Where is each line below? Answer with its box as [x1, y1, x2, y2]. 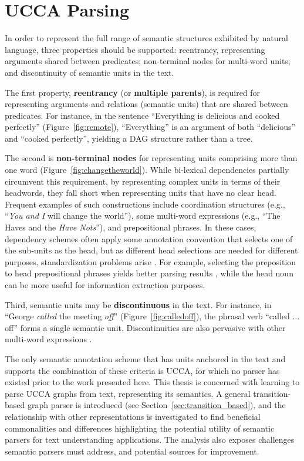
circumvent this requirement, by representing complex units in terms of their [5, 175, 281, 187]
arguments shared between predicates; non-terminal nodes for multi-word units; [5, 55, 291, 67]
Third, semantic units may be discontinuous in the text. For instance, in [5, 298, 272, 310]
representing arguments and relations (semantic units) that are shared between [5, 98, 288, 110]
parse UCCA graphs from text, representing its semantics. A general [5, 387, 251, 399]
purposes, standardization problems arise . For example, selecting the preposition [5, 255, 296, 268]
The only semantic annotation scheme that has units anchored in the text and [5, 352, 286, 365]
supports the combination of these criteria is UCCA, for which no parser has [5, 364, 280, 376]
